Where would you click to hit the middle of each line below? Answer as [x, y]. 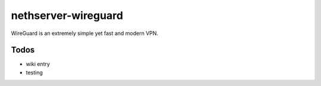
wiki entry [38, 64]
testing [34, 72]
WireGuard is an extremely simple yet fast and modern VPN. [85, 33]
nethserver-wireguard [67, 15]
